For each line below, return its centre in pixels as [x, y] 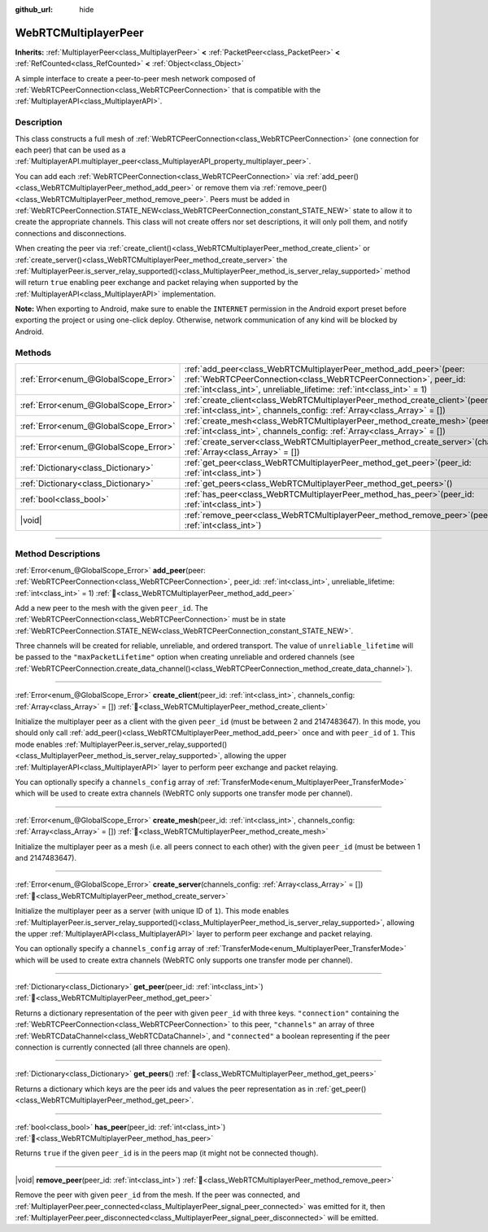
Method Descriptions [58, 554]
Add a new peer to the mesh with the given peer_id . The [111, 607]
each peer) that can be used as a [70, 150]
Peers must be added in [250, 199]
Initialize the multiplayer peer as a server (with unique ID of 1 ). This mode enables [152, 911]
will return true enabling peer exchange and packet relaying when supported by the [157, 283]
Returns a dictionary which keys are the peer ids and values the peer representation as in [164, 1089]
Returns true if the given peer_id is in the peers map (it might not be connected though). [167, 1153]
